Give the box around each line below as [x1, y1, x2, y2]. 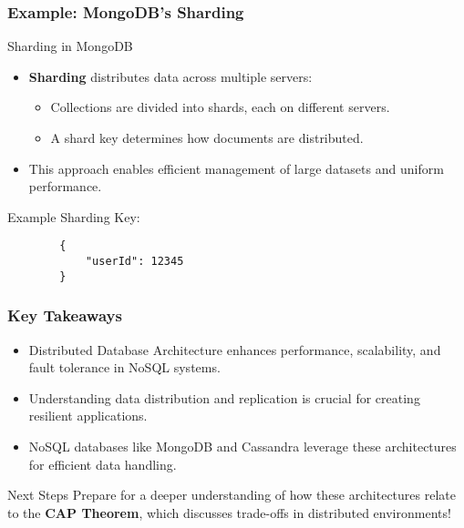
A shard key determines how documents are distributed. [50, 128, 364, 147]
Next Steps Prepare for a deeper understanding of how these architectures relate [7, 485, 456, 504]
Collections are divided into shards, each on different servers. [50, 97, 390, 117]
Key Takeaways [7, 304, 122, 327]
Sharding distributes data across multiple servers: [28, 66, 313, 86]
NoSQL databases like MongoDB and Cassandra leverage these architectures [28, 436, 457, 455]
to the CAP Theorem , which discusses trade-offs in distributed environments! [7, 503, 451, 522]
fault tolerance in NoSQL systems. [28, 358, 221, 377]
